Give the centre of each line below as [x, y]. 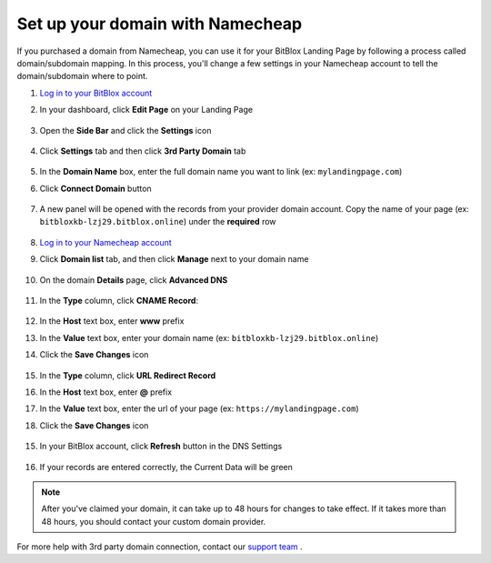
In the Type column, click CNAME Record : [119, 301]
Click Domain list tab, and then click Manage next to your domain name [174, 259]
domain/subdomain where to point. [82, 76]
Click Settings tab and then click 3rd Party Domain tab [143, 151]
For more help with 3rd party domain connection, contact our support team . [160, 547]
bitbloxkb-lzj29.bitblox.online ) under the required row [158, 222]
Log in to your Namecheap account [105, 242]
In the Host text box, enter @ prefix [106, 392]
